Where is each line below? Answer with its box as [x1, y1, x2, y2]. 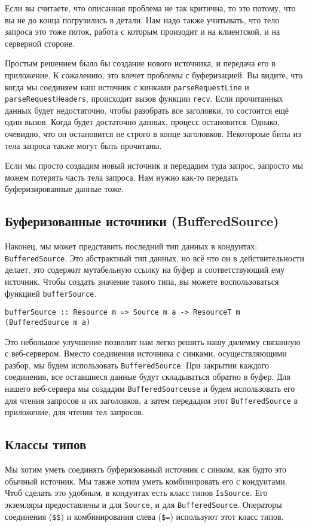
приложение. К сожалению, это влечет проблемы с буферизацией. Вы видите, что [5, 68, 303, 81]
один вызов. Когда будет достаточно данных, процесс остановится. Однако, [5, 115, 280, 128]
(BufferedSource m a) [5, 318, 91, 327]
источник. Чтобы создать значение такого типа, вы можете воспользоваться [5, 275, 279, 288]
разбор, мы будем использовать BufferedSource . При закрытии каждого [5, 358, 269, 371]
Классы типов [5, 435, 87, 453]
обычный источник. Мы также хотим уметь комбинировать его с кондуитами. [5, 474, 287, 487]
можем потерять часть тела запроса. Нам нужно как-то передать [5, 170, 238, 183]
